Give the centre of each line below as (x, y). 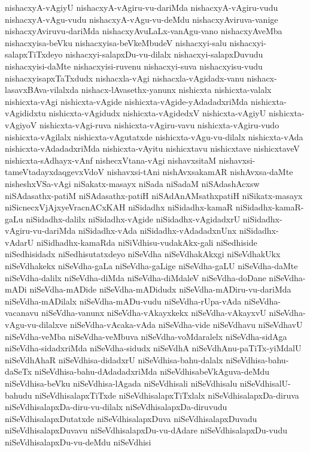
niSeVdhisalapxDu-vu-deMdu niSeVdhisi (78, 442)
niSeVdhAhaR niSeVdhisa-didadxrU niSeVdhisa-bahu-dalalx (114, 359)
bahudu (19, 395)
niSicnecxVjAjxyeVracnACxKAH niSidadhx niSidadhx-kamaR (119, 207)
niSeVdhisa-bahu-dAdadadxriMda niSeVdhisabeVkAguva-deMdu (152, 371)
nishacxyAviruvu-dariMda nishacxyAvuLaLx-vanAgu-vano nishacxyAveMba (144, 31)
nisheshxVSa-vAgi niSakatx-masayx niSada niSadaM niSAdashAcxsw (132, 183)
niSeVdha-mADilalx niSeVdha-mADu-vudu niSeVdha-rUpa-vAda (123, 301)
